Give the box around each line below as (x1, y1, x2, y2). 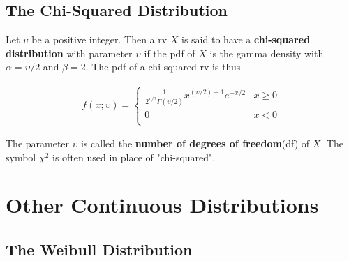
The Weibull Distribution (6, 239, 193, 260)
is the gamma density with (209, 45, 324, 60)
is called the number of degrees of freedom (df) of (80, 136, 310, 151)
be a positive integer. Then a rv (31, 32, 168, 47)
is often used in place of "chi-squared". (52, 149, 216, 164)
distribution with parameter (6, 45, 133, 60)
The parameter (6, 136, 70, 151)
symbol (6, 149, 36, 164)
